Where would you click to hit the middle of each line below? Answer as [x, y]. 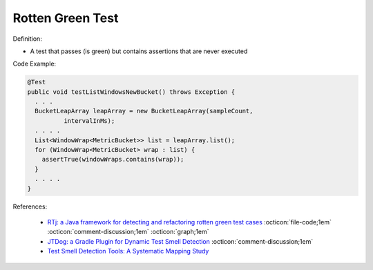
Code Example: [35, 64]
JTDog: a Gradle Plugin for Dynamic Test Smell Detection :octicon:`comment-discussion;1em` [180, 241]
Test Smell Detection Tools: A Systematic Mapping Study [128, 251]
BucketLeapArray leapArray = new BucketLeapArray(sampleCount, [144, 111]
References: [30, 206]
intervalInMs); [89, 120]
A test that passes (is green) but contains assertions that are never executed [139, 51]
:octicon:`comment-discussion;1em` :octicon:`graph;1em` [128, 232]
